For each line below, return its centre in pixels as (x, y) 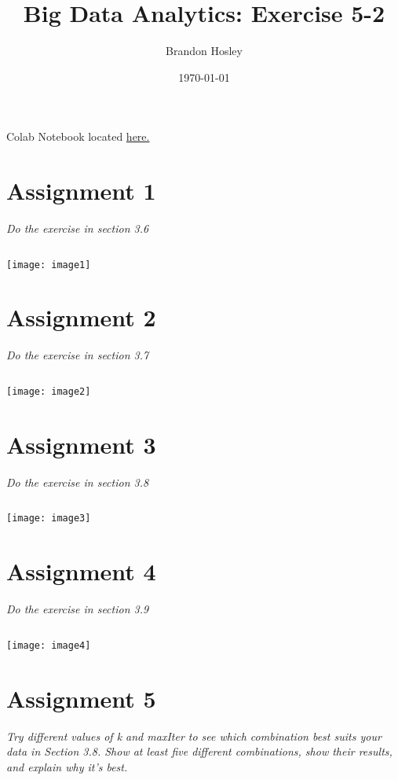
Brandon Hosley (204, 51)
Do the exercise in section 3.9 (78, 609)
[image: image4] (49, 645)
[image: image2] (49, 392)
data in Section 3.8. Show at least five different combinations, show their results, (199, 751)
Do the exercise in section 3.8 (78, 482)
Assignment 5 (81, 698)
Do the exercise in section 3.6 (78, 228)
